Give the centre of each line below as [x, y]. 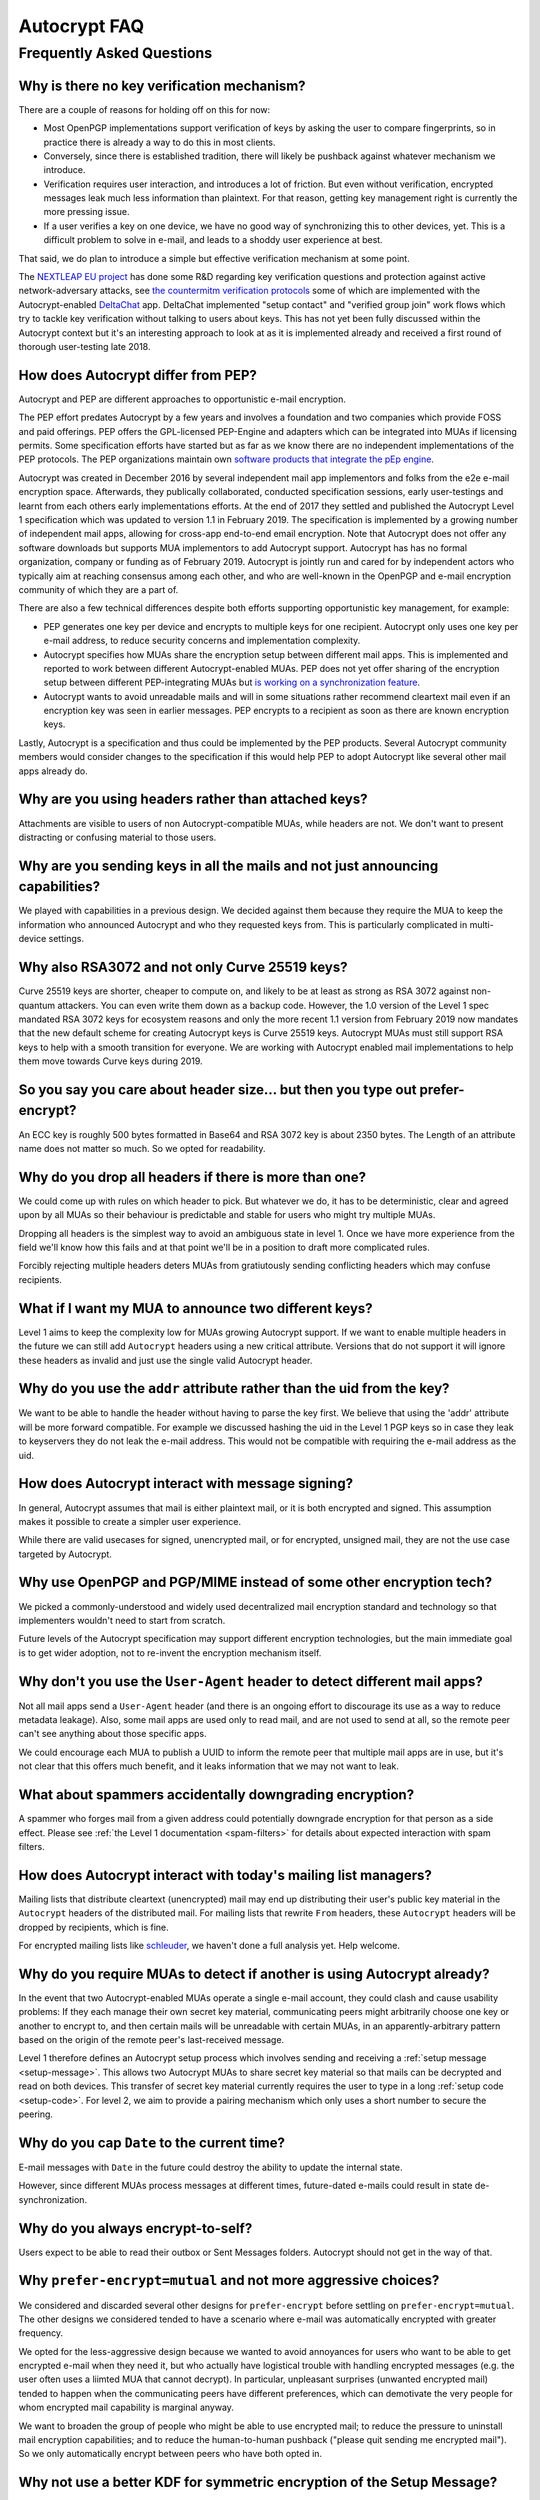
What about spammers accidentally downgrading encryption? [216, 1795]
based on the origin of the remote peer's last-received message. [151, 2040]
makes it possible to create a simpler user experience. [130, 1521]
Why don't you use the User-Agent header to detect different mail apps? [251, 1681]
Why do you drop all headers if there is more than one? [192, 1176]
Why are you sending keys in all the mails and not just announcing [228, 865]
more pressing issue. [86, 212]
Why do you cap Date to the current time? [151, 2142]
